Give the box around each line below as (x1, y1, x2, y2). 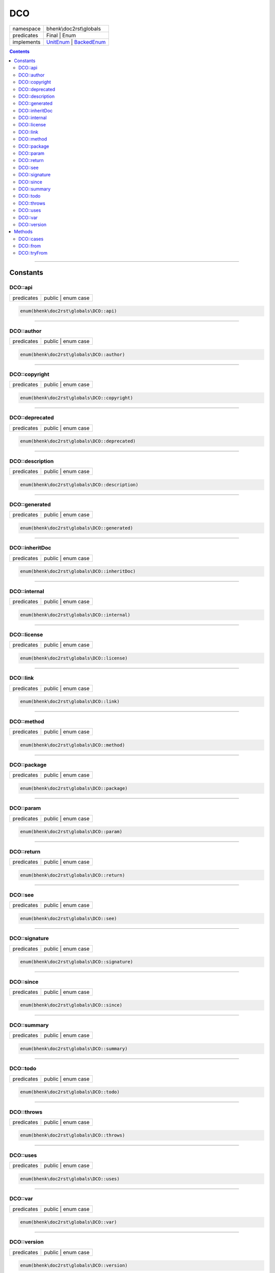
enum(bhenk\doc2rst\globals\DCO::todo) (20, 1089, 120, 1095)
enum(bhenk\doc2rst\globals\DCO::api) (20, 308, 117, 314)
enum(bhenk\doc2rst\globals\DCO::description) (20, 482, 139, 487)
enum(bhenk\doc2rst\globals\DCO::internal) (20, 612, 131, 618)
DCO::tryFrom (18, 250, 48, 256)
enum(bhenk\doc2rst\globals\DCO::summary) (20, 1045, 128, 1051)
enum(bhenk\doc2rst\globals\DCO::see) (20, 916, 117, 921)
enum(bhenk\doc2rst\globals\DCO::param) (20, 829, 122, 835)
